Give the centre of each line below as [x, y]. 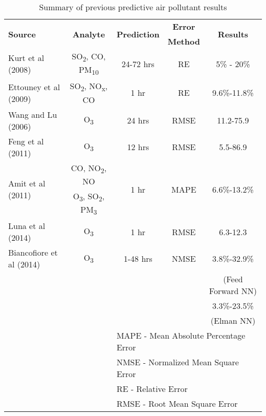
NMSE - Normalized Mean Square [178, 362]
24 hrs [138, 120]
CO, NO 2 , [89, 168]
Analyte [89, 34]
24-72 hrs [138, 64]
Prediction [138, 34]
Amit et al [27, 183]
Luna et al [27, 226]
